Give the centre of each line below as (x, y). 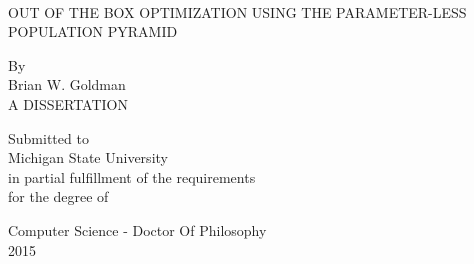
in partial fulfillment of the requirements (132, 176)
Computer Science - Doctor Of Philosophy (137, 229)
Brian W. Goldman (67, 84)
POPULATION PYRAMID (93, 31)
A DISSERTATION (68, 103)
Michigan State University (88, 157)
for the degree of (58, 196)
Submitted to (48, 137)
